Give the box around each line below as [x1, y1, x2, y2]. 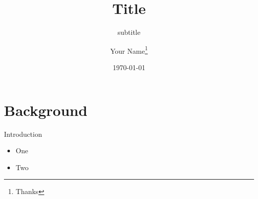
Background [4, 99, 88, 120]
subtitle [118, 27, 140, 37]
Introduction [4, 128, 42, 139]
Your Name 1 [110, 44, 148, 56]
